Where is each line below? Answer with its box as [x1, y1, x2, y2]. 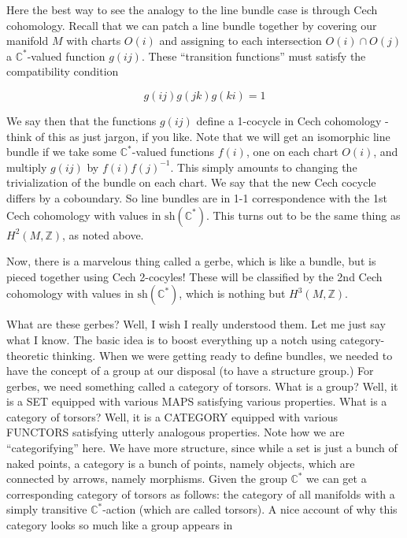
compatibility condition [6, 63, 119, 80]
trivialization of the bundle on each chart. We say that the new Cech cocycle [6, 174, 376, 191]
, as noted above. [61, 226, 144, 243]
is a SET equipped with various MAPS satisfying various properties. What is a [6, 393, 387, 410]
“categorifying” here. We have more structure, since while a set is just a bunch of [6, 440, 398, 456]
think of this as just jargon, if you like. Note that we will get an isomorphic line [6, 128, 390, 144]
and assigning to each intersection [159, 32, 322, 49]
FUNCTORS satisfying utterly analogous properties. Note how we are [6, 424, 345, 440]
